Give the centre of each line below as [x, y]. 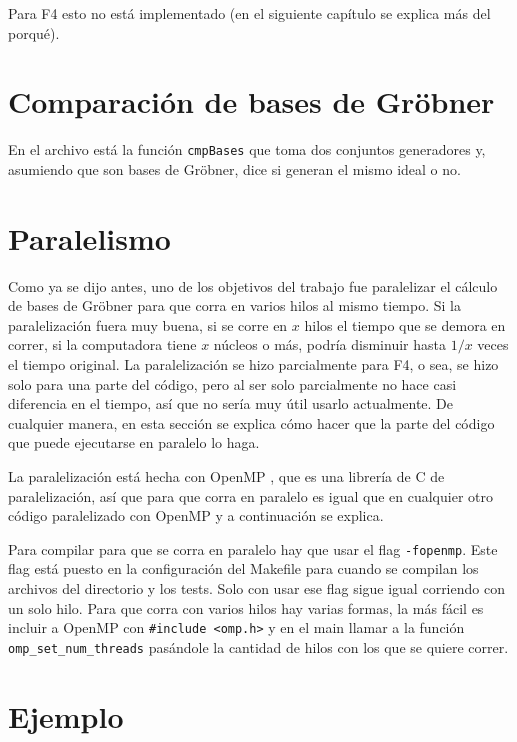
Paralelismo [89, 237]
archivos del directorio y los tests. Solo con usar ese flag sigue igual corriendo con [256, 588]
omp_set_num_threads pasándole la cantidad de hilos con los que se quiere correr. [258, 646]
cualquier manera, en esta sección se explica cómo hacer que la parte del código [251, 422]
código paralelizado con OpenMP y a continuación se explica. [196, 515]
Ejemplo [66, 715]
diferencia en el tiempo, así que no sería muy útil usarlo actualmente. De [231, 403]
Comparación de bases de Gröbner [251, 101]
